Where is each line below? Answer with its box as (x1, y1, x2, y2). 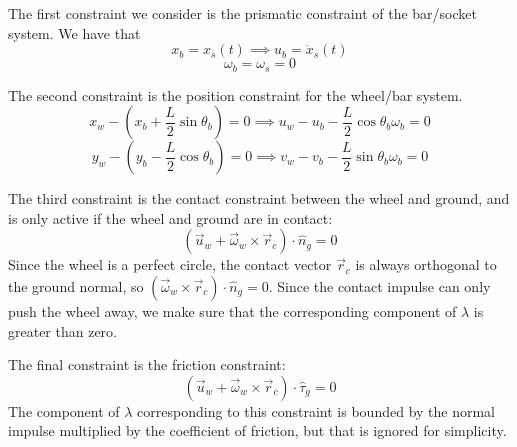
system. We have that (8, 22, 141, 43)
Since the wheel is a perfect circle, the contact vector (8, 254, 332, 275)
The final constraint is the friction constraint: (8, 354, 286, 375)
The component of (8, 400, 120, 421)
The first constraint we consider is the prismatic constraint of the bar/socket (8, 3, 477, 23)
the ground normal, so (8, 276, 144, 297)
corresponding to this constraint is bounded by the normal (137, 400, 496, 421)
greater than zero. (8, 320, 118, 341)
